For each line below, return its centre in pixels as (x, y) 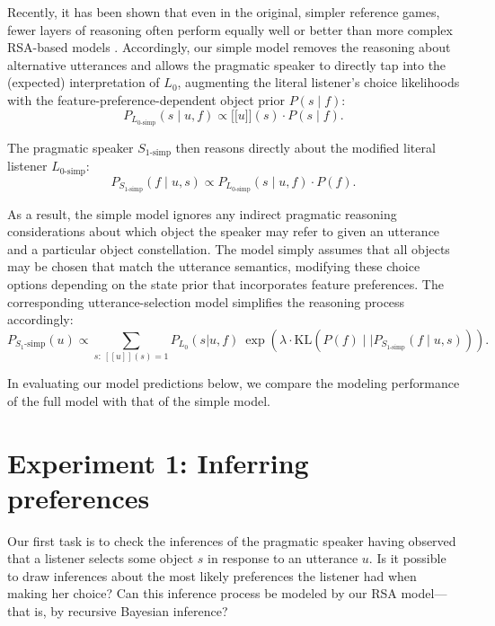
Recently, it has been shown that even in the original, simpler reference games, (224, 12)
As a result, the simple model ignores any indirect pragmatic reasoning (202, 213)
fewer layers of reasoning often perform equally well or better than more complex (230, 29)
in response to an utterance (283, 558)
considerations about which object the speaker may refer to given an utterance (224, 231)
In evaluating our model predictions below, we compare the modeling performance (234, 383)
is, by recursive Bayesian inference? (131, 611)
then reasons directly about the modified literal (305, 147)
